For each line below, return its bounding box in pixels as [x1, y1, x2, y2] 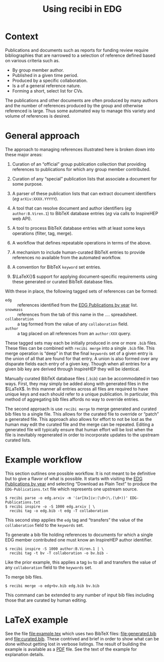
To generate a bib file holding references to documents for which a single [5, 532, 153, 538]
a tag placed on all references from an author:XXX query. [17, 330, 131, 336]
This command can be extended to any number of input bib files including [5, 592, 154, 598]
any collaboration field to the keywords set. [5, 564, 93, 570]
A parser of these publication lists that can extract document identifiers [12, 190, 156, 196]
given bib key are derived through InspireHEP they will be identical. [5, 366, 141, 372]
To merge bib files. [5, 574, 43, 580]
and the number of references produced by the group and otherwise [5, 102, 143, 108]
